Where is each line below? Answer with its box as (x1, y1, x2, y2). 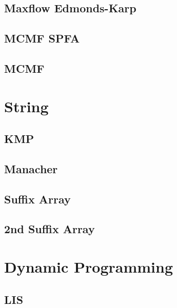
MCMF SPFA (4, 30, 80, 46)
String (4, 95, 49, 116)
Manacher (4, 160, 58, 176)
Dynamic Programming (4, 256, 173, 277)
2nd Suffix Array (4, 221, 95, 237)
